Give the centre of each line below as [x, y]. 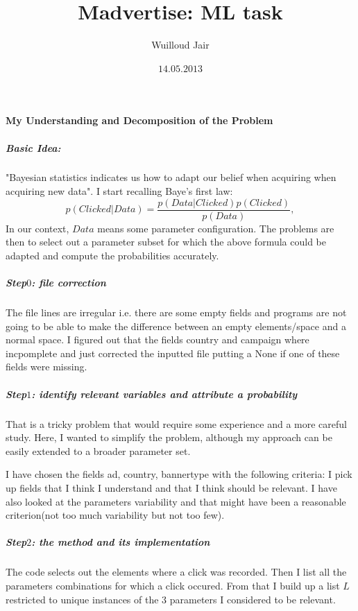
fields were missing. [46, 367]
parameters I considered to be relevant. [253, 599]
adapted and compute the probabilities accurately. [112, 255]
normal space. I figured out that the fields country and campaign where [157, 339]
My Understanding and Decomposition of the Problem [139, 120]
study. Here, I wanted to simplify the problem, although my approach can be [169, 437]
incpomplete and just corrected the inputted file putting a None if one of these [173, 353]
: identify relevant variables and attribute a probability [164, 394]
